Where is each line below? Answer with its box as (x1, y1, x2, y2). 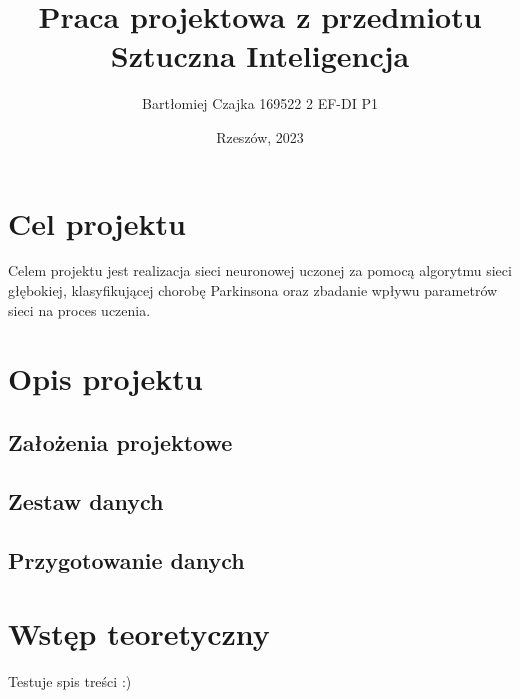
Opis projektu (8, 358, 203, 399)
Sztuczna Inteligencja (110, 35, 410, 76)
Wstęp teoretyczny (8, 613, 270, 654)
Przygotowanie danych (8, 544, 245, 575)
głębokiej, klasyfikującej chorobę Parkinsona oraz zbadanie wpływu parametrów (8, 280, 498, 301)
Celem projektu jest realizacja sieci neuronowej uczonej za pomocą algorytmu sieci (8, 260, 512, 281)
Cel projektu (8, 202, 186, 243)
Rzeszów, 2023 (216, 126, 304, 147)
